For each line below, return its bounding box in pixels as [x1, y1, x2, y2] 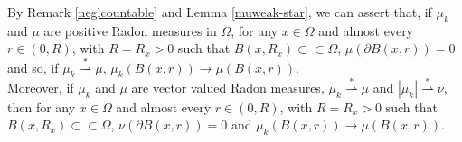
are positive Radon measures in [43, 21, 217, 40]
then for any [7, 97, 76, 116]
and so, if [7, 58, 59, 76]
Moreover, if [7, 77, 74, 96]
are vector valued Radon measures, [131, 77, 325, 96]
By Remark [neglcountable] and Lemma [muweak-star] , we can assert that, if [7, 3, 432, 21]
